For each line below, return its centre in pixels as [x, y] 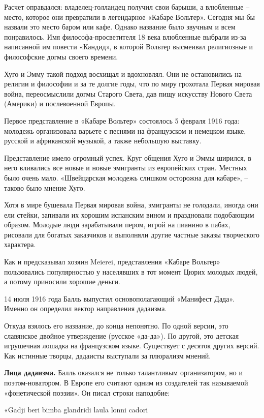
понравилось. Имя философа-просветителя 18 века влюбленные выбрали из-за [125, 36]
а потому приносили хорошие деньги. [62, 281]
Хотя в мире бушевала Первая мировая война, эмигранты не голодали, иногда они [131, 205]
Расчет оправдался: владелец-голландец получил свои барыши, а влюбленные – [127, 7]
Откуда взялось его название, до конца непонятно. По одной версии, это [116, 326]
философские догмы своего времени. [61, 56]
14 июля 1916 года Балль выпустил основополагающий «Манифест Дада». [119, 298]
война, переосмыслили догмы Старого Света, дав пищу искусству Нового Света [128, 93]
